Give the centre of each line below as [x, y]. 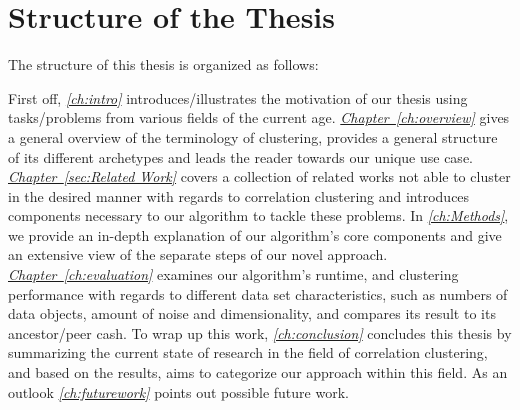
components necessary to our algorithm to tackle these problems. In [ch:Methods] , [258, 215]
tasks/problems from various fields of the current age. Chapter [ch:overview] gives [259, 117]
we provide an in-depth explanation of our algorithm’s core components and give [255, 234]
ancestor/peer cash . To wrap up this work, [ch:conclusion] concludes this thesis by [260, 332]
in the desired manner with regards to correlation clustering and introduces [239, 195]
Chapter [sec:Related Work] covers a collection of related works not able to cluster [259, 176]
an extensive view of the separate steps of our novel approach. [198, 254]
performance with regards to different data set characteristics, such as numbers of [258, 293]
